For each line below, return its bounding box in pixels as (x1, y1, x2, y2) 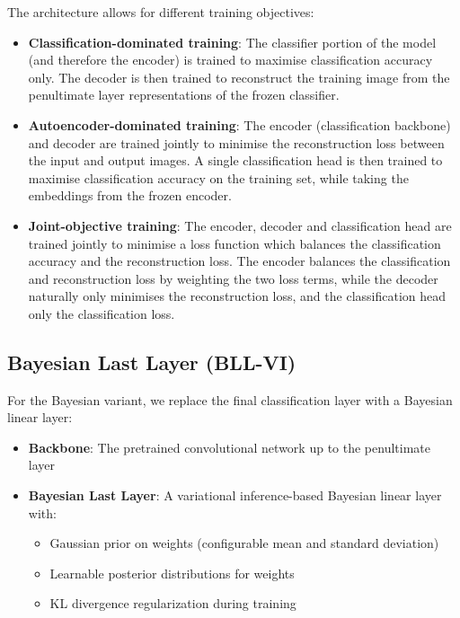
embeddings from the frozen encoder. (28, 186, 232, 205)
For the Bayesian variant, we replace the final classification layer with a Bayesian (7, 390, 453, 409)
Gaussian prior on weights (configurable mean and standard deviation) (49, 534, 439, 552)
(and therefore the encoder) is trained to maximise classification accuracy (28, 50, 433, 69)
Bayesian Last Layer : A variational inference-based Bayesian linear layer (28, 486, 442, 505)
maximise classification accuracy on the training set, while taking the (28, 168, 409, 187)
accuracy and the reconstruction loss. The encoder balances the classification (28, 252, 451, 270)
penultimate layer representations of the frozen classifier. (28, 85, 340, 104)
